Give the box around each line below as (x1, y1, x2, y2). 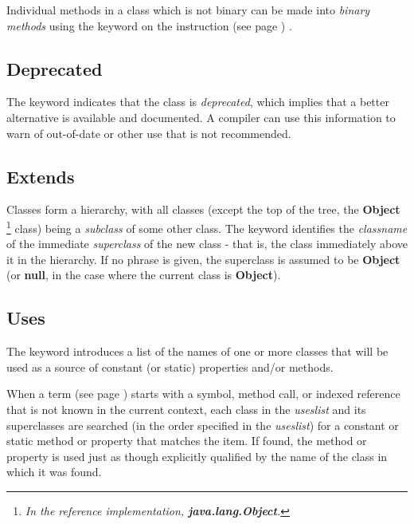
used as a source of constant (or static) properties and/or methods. (6, 358, 334, 375)
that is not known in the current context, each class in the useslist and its (6, 400, 366, 417)
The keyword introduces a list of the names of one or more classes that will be (6, 343, 389, 360)
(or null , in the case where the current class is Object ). (6, 266, 281, 283)
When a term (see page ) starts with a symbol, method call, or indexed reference (6, 385, 400, 402)
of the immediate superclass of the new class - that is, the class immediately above (6, 235, 408, 252)
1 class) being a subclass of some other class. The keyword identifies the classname (6, 217, 408, 236)
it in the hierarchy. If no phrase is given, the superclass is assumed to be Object (6, 250, 400, 267)
